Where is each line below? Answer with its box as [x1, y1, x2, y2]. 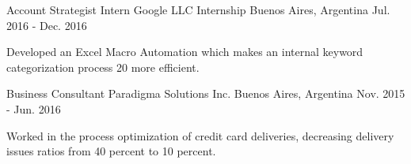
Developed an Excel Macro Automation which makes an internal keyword [6, 43, 363, 60]
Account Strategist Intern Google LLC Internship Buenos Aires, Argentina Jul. [6, 2, 390, 17]
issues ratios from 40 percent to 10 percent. [6, 143, 216, 159]
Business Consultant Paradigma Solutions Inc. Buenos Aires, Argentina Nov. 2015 [6, 85, 405, 102]
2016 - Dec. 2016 [6, 17, 87, 33]
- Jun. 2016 [6, 100, 61, 117]
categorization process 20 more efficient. [6, 58, 200, 75]
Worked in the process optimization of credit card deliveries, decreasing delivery [6, 127, 394, 143]
